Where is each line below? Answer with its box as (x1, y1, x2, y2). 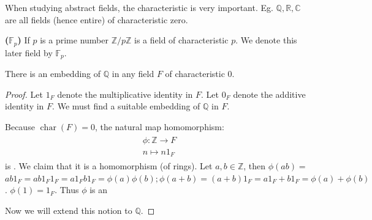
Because (5, 120, 35, 133)
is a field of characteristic (134, 34, 229, 46)
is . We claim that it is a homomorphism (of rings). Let (5, 159, 213, 172)
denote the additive (233, 87, 306, 100)
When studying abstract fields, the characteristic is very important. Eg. (5, 1, 273, 13)
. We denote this (235, 34, 297, 46)
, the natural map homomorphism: (94, 120, 224, 133)
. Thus (55, 183, 79, 196)
